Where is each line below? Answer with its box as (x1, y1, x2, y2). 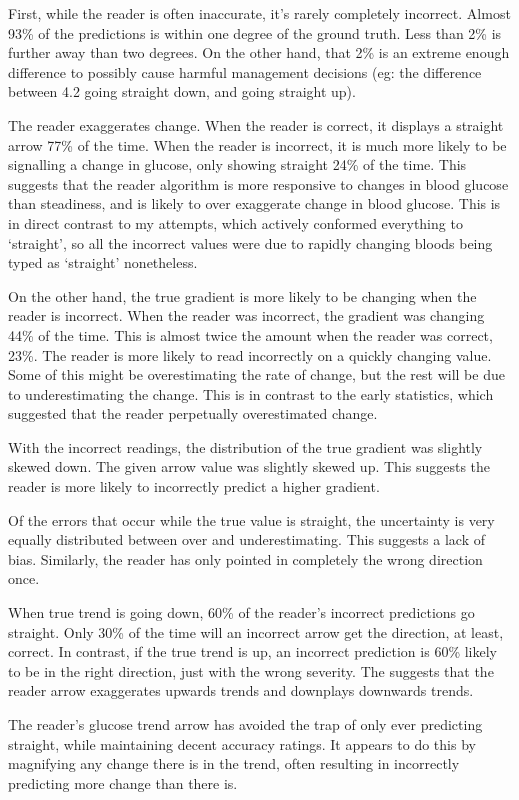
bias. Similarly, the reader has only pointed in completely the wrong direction (8, 548, 483, 569)
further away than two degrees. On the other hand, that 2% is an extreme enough (8, 42, 510, 63)
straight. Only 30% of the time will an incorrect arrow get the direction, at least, (8, 621, 504, 642)
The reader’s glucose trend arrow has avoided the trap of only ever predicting (8, 714, 483, 734)
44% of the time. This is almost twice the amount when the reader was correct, (8, 324, 493, 345)
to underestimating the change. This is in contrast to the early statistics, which (8, 383, 494, 404)
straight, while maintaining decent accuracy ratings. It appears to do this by (8, 733, 476, 754)
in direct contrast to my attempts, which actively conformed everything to (8, 212, 463, 233)
